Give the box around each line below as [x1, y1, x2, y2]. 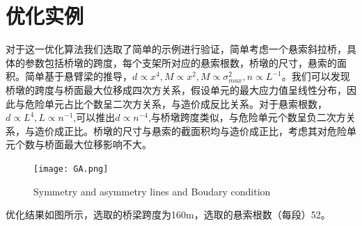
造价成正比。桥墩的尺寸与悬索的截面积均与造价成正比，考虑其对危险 [34, 123, 347, 138]
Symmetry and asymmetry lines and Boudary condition [33, 184, 271, 198]
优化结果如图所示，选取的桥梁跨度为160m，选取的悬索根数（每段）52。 [6, 207, 331, 222]
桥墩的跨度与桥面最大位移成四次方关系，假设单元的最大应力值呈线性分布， [6, 82, 347, 97]
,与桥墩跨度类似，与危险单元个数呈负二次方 [148, 110, 346, 124]
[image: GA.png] [33, 163, 109, 174]
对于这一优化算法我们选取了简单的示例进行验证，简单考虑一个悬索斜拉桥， [6, 42, 347, 56]
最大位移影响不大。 [63, 137, 152, 152]
